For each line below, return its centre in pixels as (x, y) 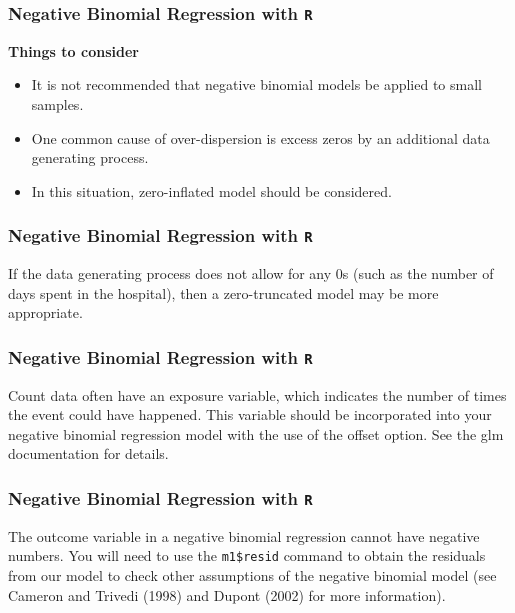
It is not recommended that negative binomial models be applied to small (256, 84)
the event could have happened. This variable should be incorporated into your (250, 414)
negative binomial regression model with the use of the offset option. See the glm (256, 433)
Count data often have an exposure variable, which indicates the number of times (257, 394)
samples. (57, 103)
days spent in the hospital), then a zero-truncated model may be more (223, 292)
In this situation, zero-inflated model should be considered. (211, 190)
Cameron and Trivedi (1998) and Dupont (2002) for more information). (227, 594)
